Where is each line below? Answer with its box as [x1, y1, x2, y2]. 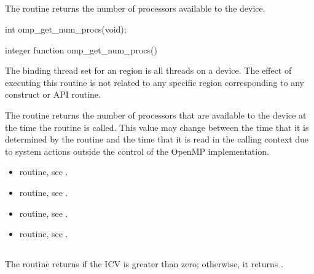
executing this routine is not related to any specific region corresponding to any [5, 76, 305, 88]
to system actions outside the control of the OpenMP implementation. [5, 144, 269, 157]
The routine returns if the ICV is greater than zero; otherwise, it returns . [5, 257, 283, 270]
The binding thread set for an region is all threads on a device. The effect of [5, 64, 292, 77]
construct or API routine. [5, 88, 101, 101]
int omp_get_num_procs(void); [5, 22, 127, 35]
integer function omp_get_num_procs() [5, 43, 157, 56]
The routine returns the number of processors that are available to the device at [5, 108, 307, 121]
